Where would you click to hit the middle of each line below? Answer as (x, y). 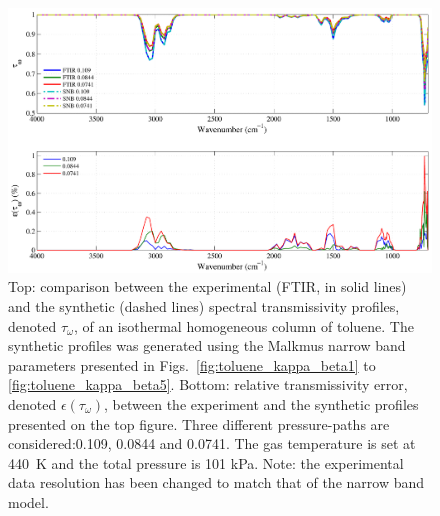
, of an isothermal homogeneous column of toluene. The (243, 325)
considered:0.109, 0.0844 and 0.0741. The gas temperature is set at (212, 443)
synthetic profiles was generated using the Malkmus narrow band (207, 345)
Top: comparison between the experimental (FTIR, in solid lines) (207, 286)
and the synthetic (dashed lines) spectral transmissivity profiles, (204, 306)
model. (28, 501)
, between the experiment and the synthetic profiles (261, 404)
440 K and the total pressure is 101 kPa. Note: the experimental (206, 462)
